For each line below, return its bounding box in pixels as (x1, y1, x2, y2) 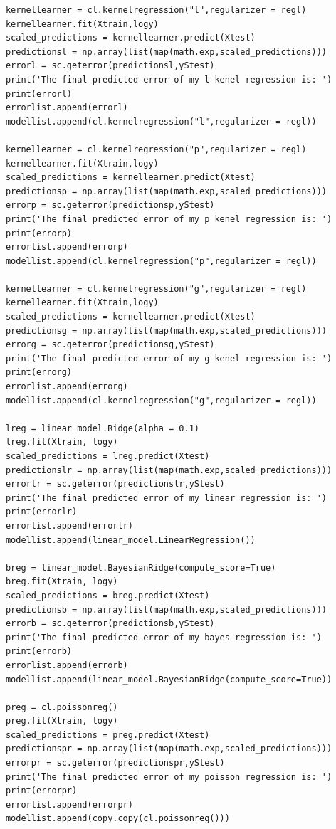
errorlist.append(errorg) (5, 381, 128, 392)
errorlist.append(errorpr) (5, 799, 133, 810)
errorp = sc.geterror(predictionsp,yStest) (5, 200, 215, 211)
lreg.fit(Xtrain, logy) (5, 437, 118, 448)
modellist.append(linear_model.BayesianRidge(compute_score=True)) (5, 674, 332, 685)
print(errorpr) (5, 786, 78, 796)
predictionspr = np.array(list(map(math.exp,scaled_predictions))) (5, 744, 332, 754)
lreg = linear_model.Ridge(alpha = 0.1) (5, 423, 199, 433)
